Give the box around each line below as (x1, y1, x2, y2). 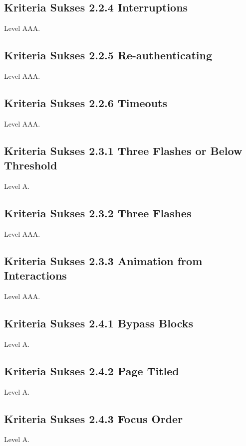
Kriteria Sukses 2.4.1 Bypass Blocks (4, 315, 194, 330)
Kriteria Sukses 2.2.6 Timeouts (4, 95, 167, 110)
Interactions (4, 268, 67, 283)
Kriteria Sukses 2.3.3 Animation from (4, 253, 203, 268)
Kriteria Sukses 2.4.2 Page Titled (4, 363, 179, 378)
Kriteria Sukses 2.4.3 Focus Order (4, 411, 183, 426)
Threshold (4, 157, 57, 173)
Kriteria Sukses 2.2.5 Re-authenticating (4, 47, 213, 63)
